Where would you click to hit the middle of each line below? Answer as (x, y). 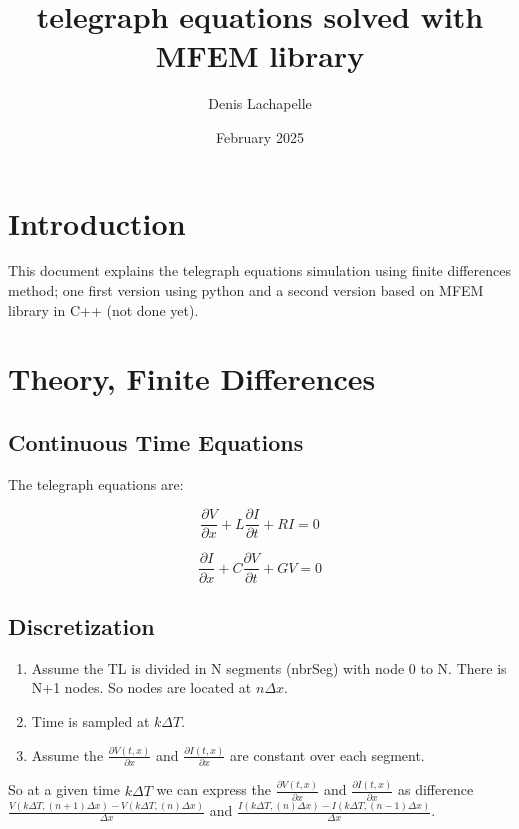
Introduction (97, 222)
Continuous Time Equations (156, 441)
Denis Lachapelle (260, 103)
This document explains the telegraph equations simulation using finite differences (259, 270)
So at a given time (64, 789)
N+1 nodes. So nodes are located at (141, 687)
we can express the (213, 789)
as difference (435, 789)
